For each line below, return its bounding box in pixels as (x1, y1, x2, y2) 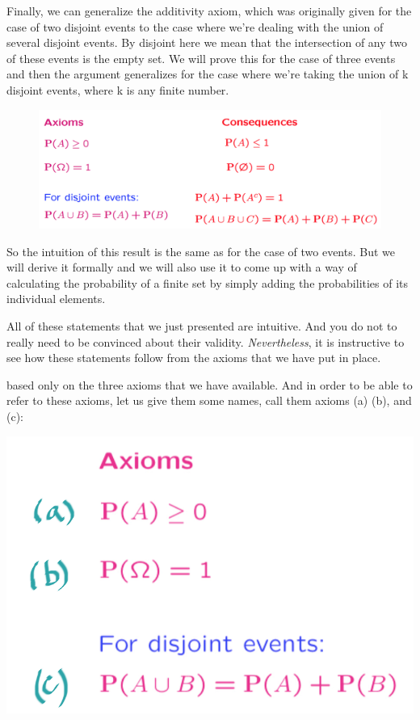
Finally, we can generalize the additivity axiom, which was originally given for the (6, 2, 412, 19)
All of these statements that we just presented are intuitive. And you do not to (6, 317, 397, 334)
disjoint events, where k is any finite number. (6, 81, 229, 98)
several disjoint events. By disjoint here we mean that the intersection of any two (6, 34, 408, 51)
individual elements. (6, 290, 106, 307)
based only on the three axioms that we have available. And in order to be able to (6, 376, 413, 393)
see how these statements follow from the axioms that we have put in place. (6, 349, 381, 366)
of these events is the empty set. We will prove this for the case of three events (6, 49, 396, 66)
